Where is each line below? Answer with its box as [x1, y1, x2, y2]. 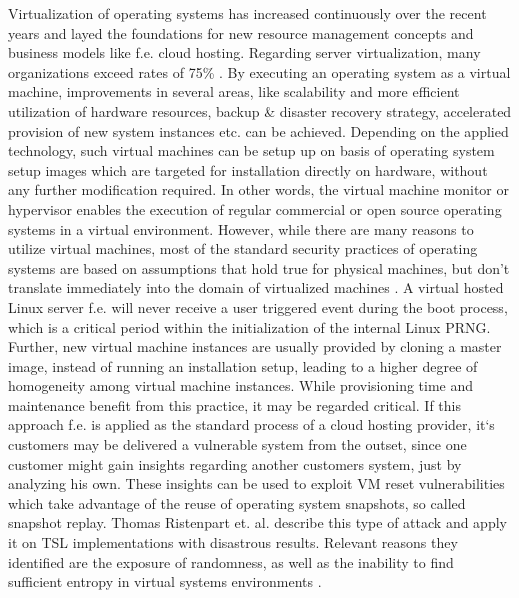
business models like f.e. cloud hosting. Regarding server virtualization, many [8, 42, 481, 63]
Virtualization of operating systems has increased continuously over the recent [8, 3, 487, 23]
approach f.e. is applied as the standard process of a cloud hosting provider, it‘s [8, 414, 495, 435]
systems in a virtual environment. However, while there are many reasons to [8, 218, 474, 239]
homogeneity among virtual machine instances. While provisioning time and [8, 375, 474, 396]
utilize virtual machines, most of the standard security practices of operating [8, 238, 478, 259]
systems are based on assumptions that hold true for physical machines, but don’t [8, 257, 510, 278]
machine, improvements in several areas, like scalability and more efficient [8, 81, 460, 102]
